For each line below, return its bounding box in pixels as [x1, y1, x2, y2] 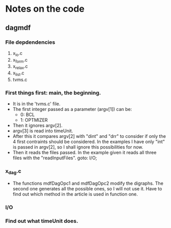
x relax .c [12, 63, 28, 71]
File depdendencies [5, 39, 55, 46]
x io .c [12, 50, 23, 58]
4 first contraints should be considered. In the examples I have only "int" [12, 138, 165, 145]
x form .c [12, 56, 28, 64]
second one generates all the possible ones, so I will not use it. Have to [12, 185, 162, 191]
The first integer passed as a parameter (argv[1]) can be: [12, 106, 132, 112]
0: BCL [20, 111, 35, 118]
